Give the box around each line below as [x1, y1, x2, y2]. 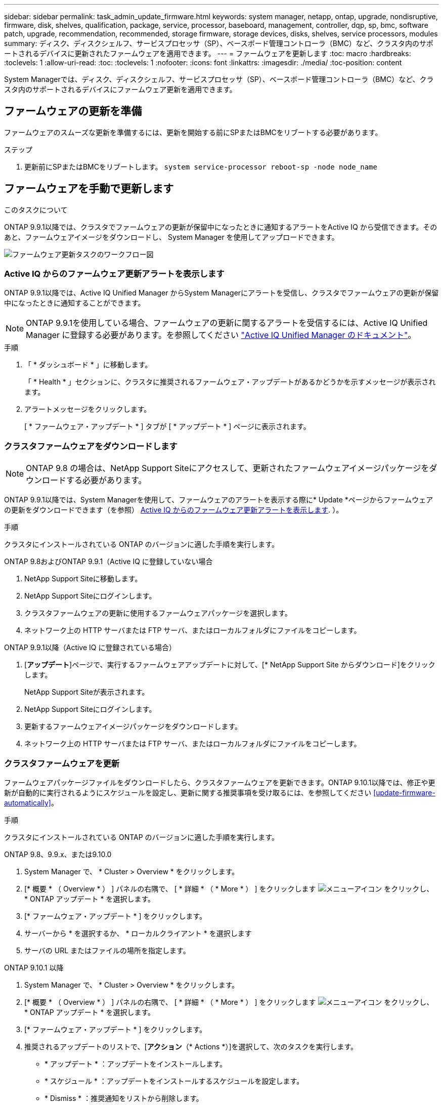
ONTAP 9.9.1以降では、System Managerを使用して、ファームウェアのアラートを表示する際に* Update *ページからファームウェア [4, 495, 433, 504]
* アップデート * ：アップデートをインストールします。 [45, 1059, 227, 1068]
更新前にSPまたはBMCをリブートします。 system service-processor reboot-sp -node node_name [24, 162, 377, 171]
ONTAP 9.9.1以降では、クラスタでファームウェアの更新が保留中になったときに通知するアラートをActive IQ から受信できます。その [4, 222, 437, 231]
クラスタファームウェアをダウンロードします [4, 441, 178, 451]
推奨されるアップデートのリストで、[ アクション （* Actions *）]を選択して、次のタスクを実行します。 [24, 1042, 358, 1051]
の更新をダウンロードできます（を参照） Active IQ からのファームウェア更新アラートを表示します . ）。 [4, 505, 343, 515]
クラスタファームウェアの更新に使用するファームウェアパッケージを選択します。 [24, 609, 292, 618]
